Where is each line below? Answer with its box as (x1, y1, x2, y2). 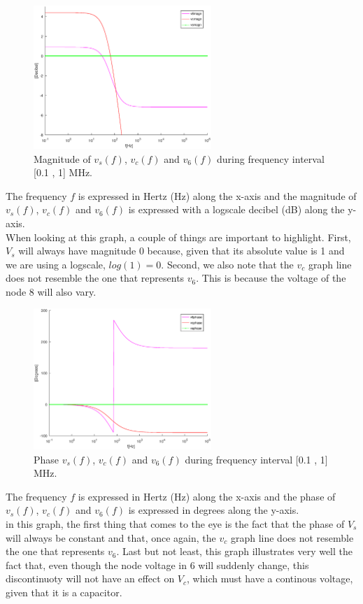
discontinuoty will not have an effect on (6, 571, 175, 586)
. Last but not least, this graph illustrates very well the (116, 544, 353, 559)
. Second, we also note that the (161, 257, 294, 271)
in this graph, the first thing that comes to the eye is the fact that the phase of (6, 516, 345, 531)
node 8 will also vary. (6, 284, 97, 299)
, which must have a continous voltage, (187, 571, 353, 586)
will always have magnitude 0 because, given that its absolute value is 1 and (18, 243, 345, 258)
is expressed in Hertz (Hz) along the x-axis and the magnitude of (78, 188, 357, 203)
